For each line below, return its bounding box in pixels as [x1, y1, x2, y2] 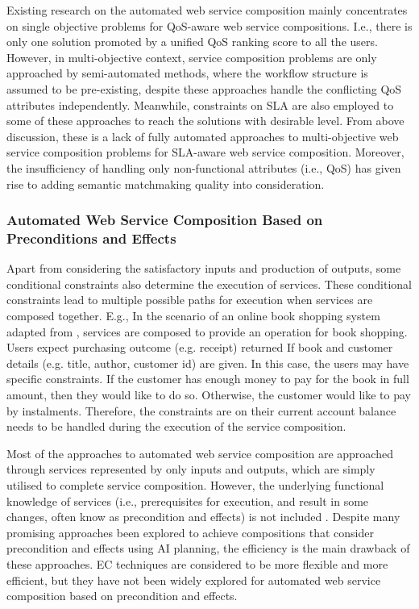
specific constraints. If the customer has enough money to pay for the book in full [6, 370, 409, 387]
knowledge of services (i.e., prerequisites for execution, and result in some [6, 492, 369, 509]
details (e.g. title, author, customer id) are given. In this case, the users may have [6, 354, 409, 371]
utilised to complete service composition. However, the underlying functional [6, 476, 384, 493]
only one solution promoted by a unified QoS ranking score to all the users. [6, 33, 378, 50]
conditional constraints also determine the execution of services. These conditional [6, 275, 413, 292]
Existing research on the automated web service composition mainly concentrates [6, 2, 408, 18]
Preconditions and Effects [6, 227, 176, 248]
